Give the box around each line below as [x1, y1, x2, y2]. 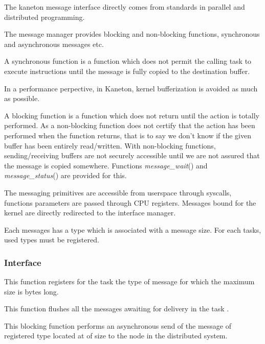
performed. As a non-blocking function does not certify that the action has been [4, 120, 255, 131]
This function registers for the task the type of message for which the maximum [4, 276, 255, 287]
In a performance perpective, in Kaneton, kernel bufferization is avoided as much [4, 83, 258, 93]
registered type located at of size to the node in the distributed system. [4, 330, 228, 341]
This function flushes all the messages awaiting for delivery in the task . [4, 303, 229, 314]
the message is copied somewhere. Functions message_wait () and [4, 160, 208, 170]
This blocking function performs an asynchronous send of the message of [4, 320, 231, 331]
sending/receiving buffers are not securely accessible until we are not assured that [4, 150, 260, 161]
